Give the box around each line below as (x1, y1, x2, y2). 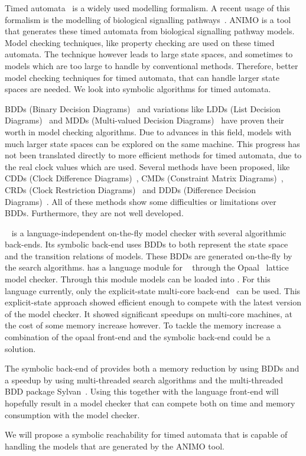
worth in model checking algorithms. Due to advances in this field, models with (5, 125, 292, 138)
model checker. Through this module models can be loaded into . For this (5, 273, 271, 285)
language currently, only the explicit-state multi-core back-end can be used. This (5, 284, 301, 297)
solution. (5, 342, 36, 354)
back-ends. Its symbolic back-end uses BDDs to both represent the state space (5, 238, 288, 250)
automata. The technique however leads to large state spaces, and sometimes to (5, 48, 293, 60)
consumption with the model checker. (5, 408, 140, 421)
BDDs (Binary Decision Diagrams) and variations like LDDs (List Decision (5, 102, 281, 115)
